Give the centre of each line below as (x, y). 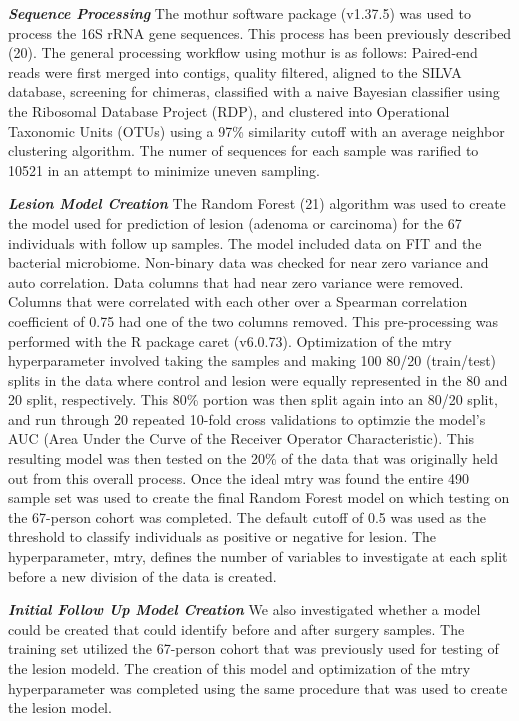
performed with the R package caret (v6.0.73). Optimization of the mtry (230, 340)
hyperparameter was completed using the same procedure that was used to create (258, 687)
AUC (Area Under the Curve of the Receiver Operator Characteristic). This (241, 438)
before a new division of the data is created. (142, 575)
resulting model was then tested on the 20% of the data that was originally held (253, 458)
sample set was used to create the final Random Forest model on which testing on (259, 497)
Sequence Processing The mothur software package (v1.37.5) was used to (239, 13)
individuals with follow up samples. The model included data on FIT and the (245, 242)
